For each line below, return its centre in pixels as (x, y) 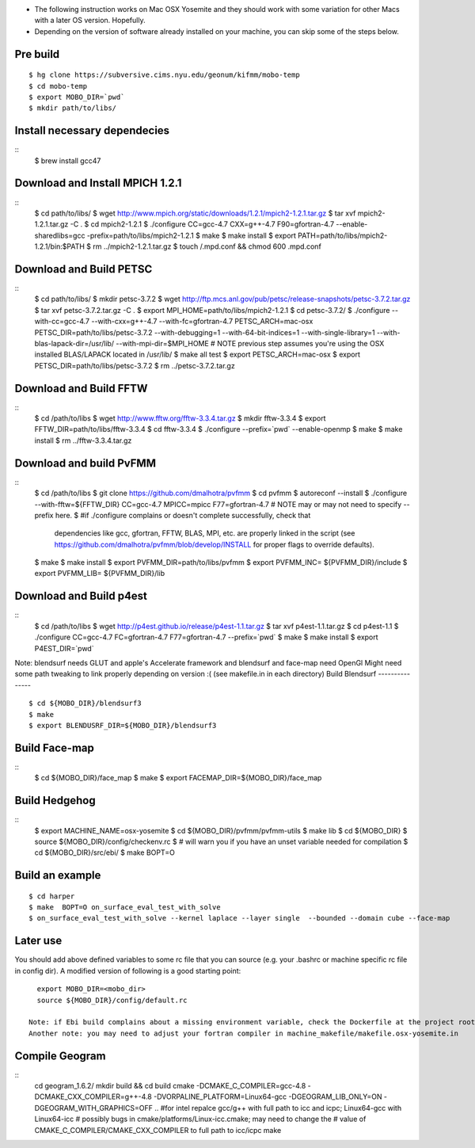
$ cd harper (52, 896)
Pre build (37, 54)
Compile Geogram (60, 1056)
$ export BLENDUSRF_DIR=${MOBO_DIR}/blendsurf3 (123, 725)
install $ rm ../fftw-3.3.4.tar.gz (83, 441)
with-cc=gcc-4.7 (62, 322)
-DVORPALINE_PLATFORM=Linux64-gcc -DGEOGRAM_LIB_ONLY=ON (268, 1097)
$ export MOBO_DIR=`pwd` (77, 97)
